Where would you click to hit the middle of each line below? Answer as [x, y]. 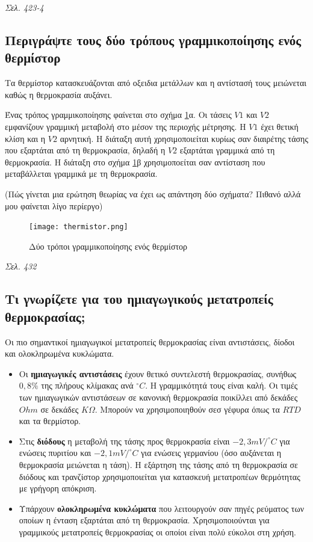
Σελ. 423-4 [24, 7]
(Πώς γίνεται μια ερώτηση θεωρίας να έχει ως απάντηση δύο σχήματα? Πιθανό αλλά [153, 193]
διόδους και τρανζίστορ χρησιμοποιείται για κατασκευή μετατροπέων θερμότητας [160, 476]
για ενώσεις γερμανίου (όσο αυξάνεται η [211, 453]
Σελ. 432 [21, 266]
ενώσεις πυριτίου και [55, 453]
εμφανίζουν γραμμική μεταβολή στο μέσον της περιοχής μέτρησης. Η [126, 126]
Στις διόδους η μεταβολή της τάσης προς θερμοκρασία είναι [124, 441]
